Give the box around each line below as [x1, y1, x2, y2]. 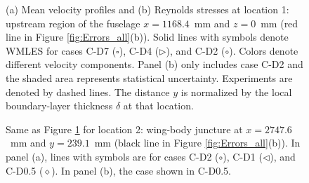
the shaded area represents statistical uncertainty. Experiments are [6, 70, 293, 85]
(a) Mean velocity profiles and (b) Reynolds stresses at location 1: [6, 2, 289, 16]
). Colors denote [229, 43, 298, 57]
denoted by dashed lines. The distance [6, 84, 170, 99]
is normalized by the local [180, 84, 292, 99]
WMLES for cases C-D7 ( [6, 43, 117, 57]
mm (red [261, 15, 298, 30]
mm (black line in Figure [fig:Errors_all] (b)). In [94, 135, 301, 150]
